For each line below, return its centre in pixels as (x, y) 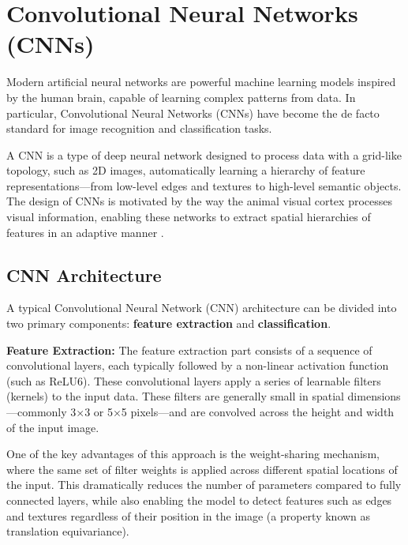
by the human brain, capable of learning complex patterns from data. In (181, 97)
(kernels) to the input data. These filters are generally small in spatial (175, 396)
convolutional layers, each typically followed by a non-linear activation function (198, 365)
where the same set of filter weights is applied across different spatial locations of (202, 469)
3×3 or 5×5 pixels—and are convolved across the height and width (232, 412)
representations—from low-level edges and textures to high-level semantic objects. (204, 185)
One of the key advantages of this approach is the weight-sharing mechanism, (193, 454)
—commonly (37, 412)
